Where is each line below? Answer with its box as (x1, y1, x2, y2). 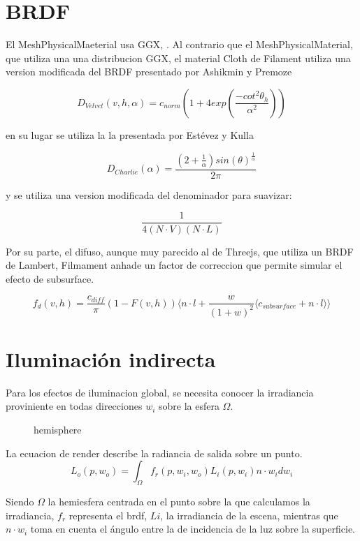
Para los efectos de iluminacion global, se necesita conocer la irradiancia (6, 385, 314, 399)
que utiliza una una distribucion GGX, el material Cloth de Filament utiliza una (6, 50, 351, 65)
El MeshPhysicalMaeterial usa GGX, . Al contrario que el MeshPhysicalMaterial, (6, 37, 353, 52)
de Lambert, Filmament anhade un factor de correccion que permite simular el (6, 258, 343, 272)
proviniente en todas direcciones (6, 399, 143, 413)
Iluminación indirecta (6, 344, 216, 373)
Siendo (6, 494, 34, 509)
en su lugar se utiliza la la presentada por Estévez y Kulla (6, 127, 254, 142)
